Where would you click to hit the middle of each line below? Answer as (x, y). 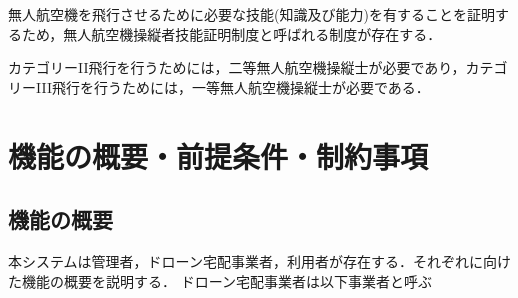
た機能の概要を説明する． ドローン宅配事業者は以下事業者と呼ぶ (220, 280)
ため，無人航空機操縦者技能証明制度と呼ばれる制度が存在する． (231, 33)
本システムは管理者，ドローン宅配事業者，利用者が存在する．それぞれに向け (259, 260)
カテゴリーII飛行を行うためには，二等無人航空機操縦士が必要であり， (237, 67)
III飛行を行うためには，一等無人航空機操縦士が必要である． (232, 86)
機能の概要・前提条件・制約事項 (218, 155)
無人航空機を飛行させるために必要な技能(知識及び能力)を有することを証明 (251, 14)
